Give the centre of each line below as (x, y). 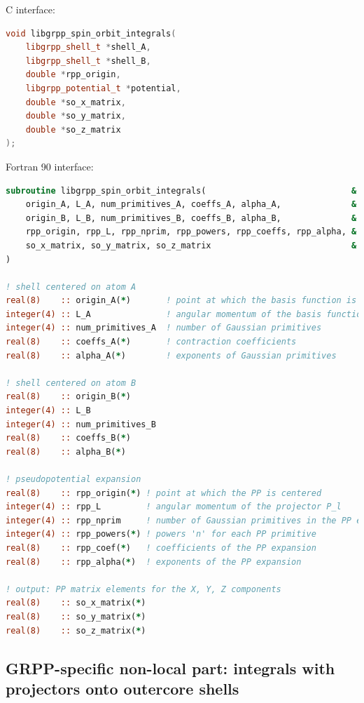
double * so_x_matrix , (76, 102)
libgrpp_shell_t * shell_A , (88, 47)
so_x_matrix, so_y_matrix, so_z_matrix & (191, 245)
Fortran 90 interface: (50, 166)
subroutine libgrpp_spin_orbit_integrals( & (181, 190)
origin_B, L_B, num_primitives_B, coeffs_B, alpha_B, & (191, 218)
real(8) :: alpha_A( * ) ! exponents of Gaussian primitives (171, 355)
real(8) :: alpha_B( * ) (66, 451)
